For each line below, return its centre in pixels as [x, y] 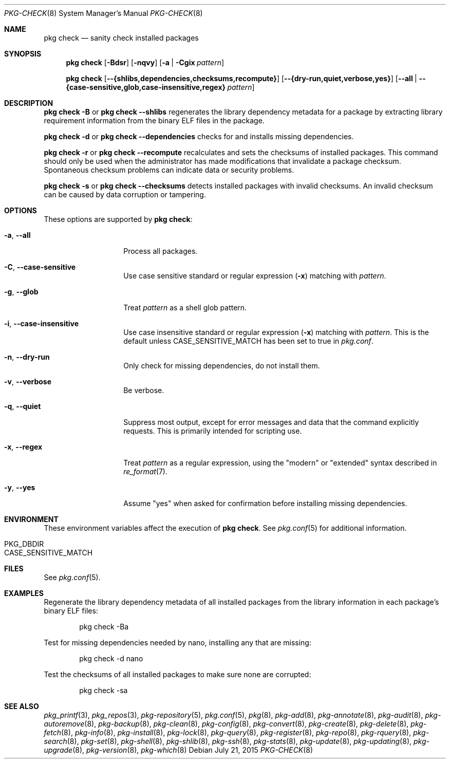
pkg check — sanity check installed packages [121, 38]
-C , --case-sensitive [40, 267]
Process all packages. [161, 251]
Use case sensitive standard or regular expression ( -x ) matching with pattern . [255, 276]
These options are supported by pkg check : [118, 219]
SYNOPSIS [23, 54]
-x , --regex [23, 447]
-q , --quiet [23, 406]
